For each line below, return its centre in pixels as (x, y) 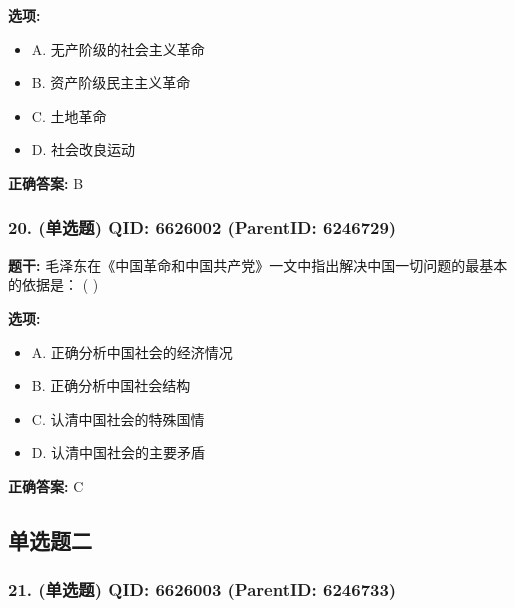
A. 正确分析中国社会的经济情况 (132, 351)
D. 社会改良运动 (83, 149)
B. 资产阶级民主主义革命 (111, 82)
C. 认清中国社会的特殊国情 (118, 418)
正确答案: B (46, 182)
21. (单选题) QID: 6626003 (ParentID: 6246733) (202, 589)
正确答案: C (46, 485)
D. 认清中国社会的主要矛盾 (118, 452)
